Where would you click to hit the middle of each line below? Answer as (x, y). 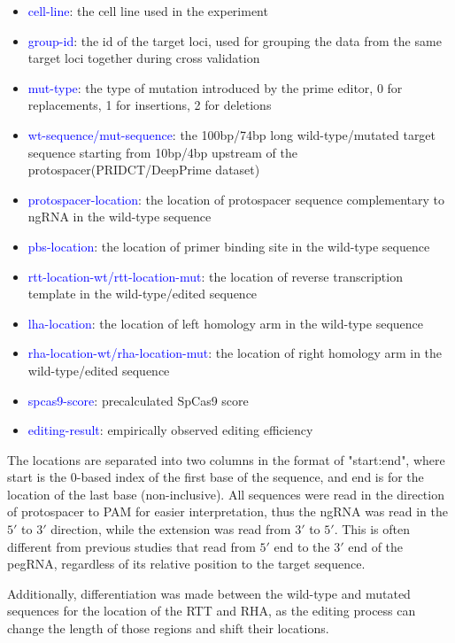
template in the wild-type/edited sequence (143, 294)
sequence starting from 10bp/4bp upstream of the (162, 152)
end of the (376, 546)
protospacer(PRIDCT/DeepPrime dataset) (144, 170)
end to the (302, 546)
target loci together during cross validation (144, 58)
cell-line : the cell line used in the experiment (148, 11)
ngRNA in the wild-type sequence (120, 217)
